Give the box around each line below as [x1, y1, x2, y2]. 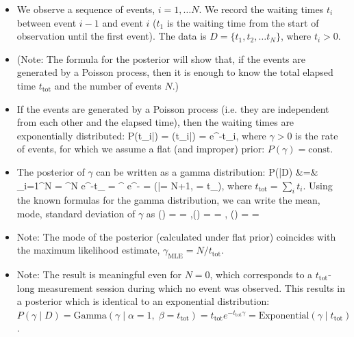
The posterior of [16, 164, 85, 178]
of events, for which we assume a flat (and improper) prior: [16, 141, 265, 156]
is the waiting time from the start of [166, 15, 319, 29]
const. [308, 145, 333, 155]
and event [102, 15, 143, 29]
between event [16, 15, 77, 29]
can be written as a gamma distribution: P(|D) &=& [96, 164, 318, 178]
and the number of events [54, 78, 162, 92]
